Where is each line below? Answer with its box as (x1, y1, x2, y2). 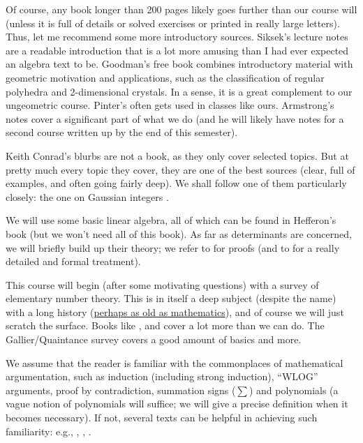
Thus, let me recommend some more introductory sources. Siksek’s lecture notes (6, 29, 348, 44)
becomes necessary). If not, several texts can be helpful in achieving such (6, 410, 318, 425)
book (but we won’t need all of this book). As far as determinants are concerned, (6, 226, 352, 241)
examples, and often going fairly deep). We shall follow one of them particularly (6, 176, 347, 190)
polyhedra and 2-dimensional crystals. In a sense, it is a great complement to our (6, 84, 353, 98)
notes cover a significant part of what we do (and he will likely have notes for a (6, 111, 344, 126)
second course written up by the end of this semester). (6, 125, 238, 140)
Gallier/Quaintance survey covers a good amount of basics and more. (6, 332, 302, 347)
